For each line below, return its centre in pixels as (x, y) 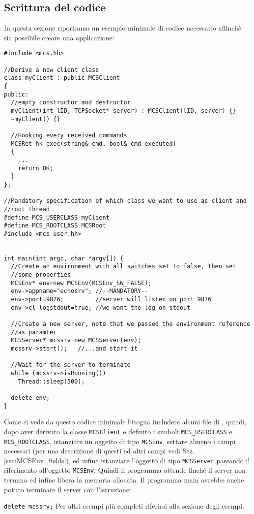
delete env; (30, 398)
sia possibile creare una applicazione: (59, 37)
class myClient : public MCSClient (62, 78)
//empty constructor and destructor (71, 103)
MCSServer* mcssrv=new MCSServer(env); (76, 340)
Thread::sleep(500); (51, 381)
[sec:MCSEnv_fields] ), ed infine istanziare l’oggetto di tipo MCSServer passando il (127, 460)
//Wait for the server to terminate (71, 365)
